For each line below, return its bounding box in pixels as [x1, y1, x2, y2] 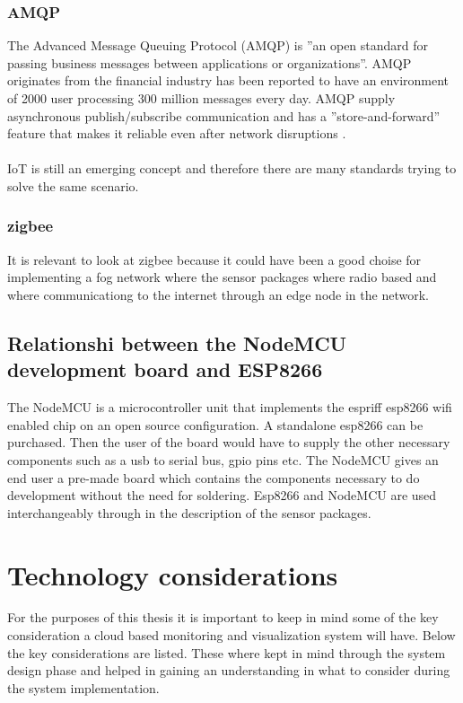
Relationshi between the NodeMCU [7, 329, 347, 356]
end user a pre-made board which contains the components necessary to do [7, 468, 420, 487]
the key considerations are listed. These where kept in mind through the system [7, 643, 446, 662]
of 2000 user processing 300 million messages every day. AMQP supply [7, 89, 396, 107]
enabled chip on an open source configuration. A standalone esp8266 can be [7, 415, 424, 434]
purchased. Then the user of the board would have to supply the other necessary [7, 433, 450, 452]
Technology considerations [7, 556, 338, 593]
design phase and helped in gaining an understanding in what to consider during [7, 661, 450, 680]
